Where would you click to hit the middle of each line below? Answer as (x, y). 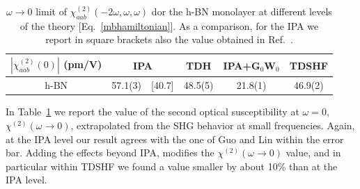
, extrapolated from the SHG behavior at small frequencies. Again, (213, 125)
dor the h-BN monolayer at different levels (242, 11)
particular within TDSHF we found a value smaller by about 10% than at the (172, 166)
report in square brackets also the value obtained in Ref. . (169, 39)
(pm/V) (83, 64)
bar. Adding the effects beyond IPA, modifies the (110, 153)
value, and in (313, 153)
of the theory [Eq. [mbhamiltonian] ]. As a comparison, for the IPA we (169, 25)
